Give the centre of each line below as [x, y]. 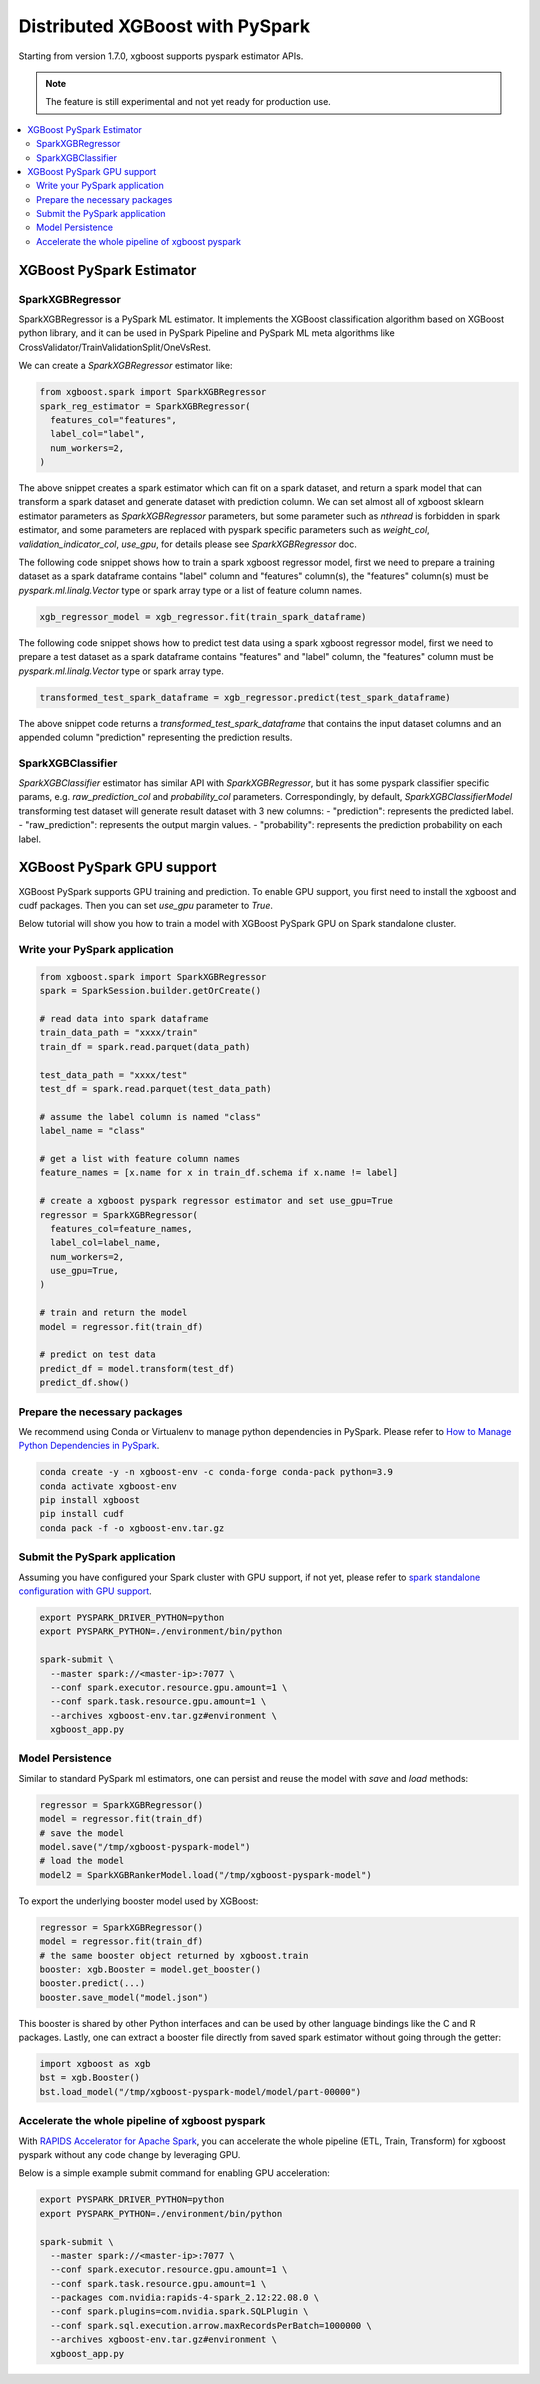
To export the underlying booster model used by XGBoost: [138, 1901]
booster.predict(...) [92, 1983]
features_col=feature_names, [122, 1228]
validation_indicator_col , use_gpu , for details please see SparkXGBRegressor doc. [187, 544]
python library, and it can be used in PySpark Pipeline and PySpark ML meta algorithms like [206, 333]
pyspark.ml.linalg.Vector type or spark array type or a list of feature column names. [190, 590]
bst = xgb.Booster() [89, 2078]
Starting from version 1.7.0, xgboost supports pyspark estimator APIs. [161, 56]
